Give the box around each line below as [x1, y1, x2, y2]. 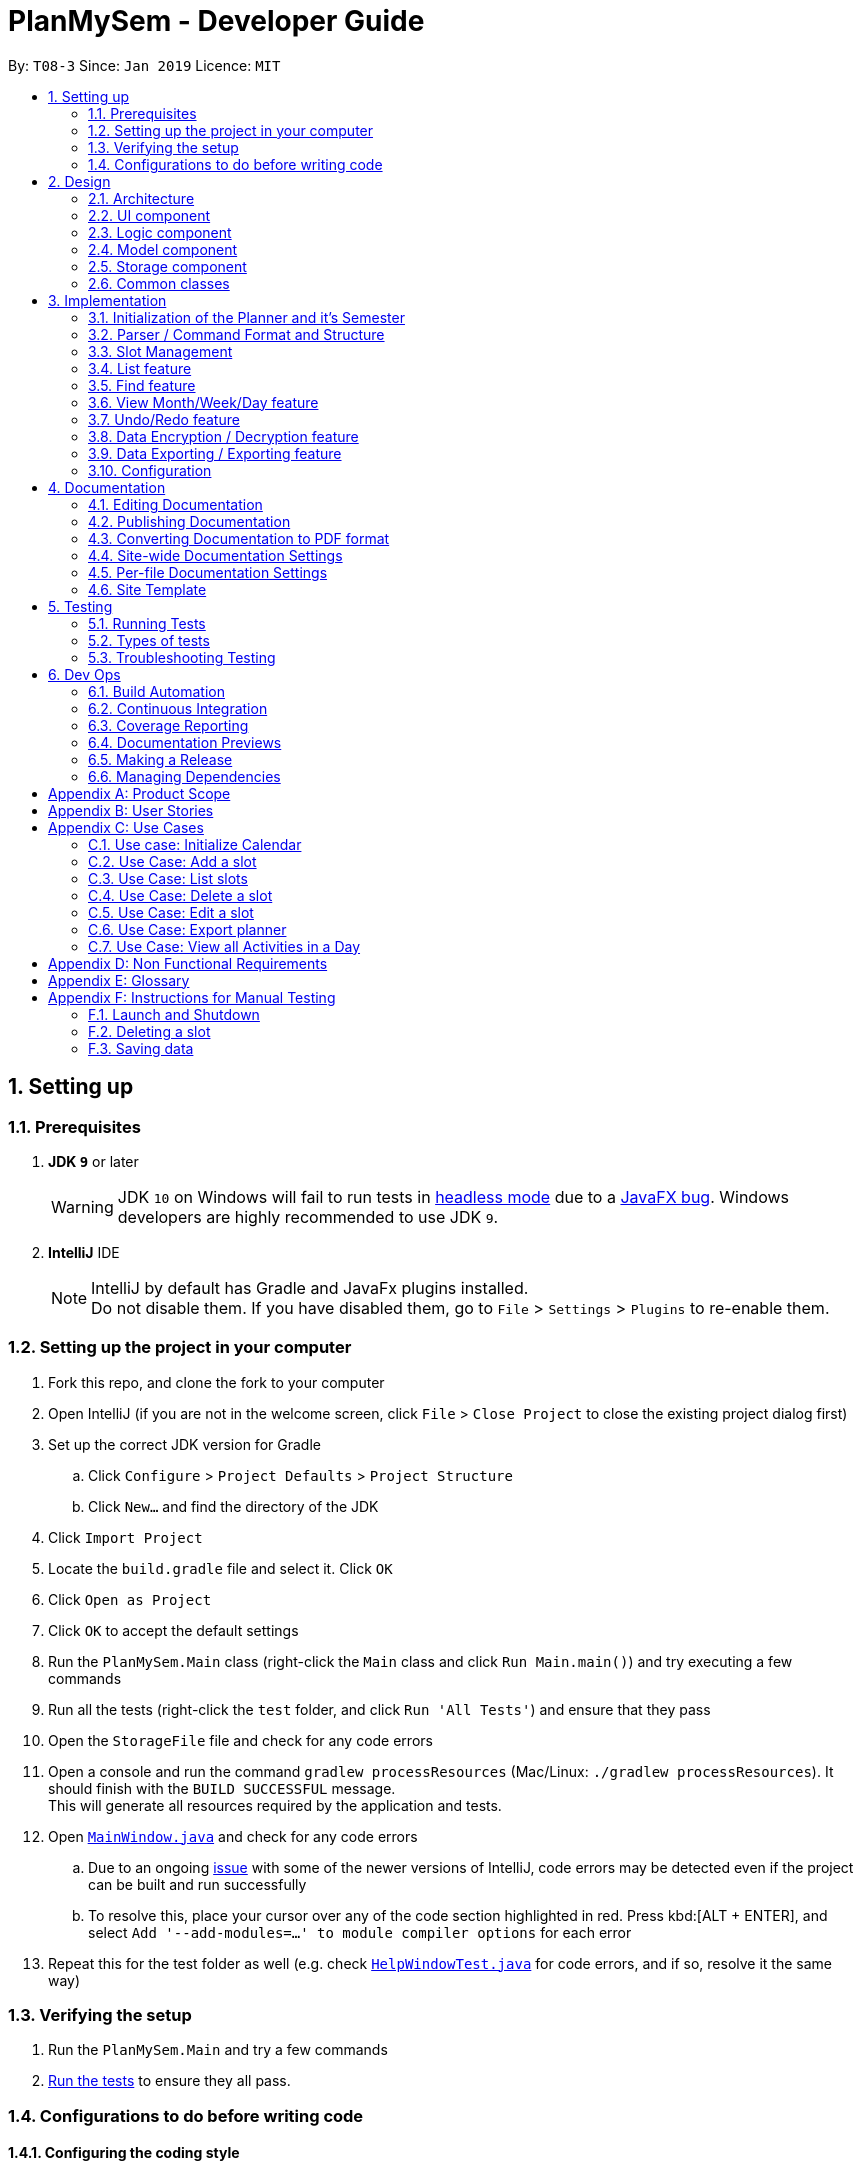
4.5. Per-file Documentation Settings [88, 563, 328, 581]
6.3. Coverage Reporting [88, 716, 249, 734]
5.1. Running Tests [88, 614, 206, 632]
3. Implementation [48, 291, 167, 309]
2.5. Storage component [88, 257, 247, 275]
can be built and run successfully [88, 1875, 307, 1893]
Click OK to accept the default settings [48, 1621, 299, 1639]
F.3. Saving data [88, 1039, 194, 1057]
